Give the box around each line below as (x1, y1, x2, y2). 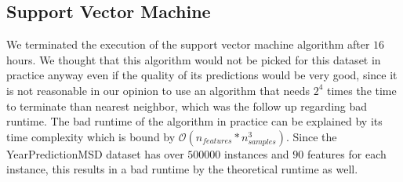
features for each (307, 145, 387, 162)
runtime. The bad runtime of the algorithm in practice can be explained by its (6, 113, 383, 129)
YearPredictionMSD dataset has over (6, 145, 184, 162)
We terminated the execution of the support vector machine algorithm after (6, 36, 370, 53)
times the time (327, 82, 397, 98)
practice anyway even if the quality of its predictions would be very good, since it (6, 67, 398, 83)
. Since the (285, 128, 337, 144)
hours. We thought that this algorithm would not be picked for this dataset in (6, 51, 381, 67)
